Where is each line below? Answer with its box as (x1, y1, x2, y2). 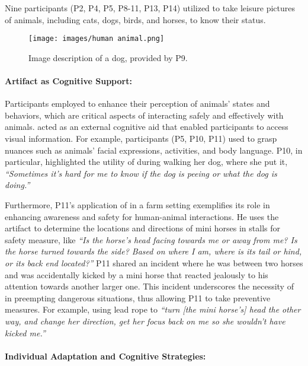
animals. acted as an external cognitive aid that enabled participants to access (5, 120, 288, 133)
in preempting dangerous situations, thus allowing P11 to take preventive (5, 291, 271, 304)
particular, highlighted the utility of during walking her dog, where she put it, (5, 155, 288, 168)
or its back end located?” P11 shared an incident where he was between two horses (5, 256, 303, 269)
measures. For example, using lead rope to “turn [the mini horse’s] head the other (5, 303, 301, 316)
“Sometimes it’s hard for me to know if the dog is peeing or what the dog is (5, 167, 277, 179)
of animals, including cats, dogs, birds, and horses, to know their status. (5, 13, 266, 26)
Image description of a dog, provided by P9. (28, 51, 188, 63)
